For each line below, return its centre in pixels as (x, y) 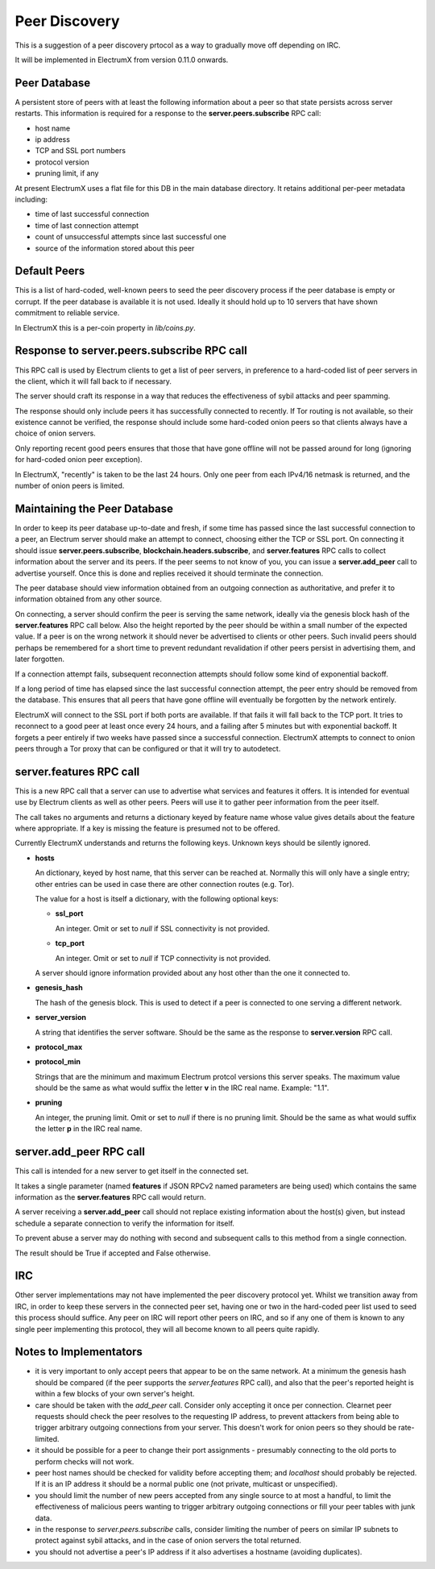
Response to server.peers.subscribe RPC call (131, 351)
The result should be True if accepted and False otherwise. (113, 1253)
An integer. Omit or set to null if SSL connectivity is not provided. (162, 928)
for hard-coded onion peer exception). (79, 460)
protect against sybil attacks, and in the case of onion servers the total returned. (168, 1541)
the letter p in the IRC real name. (89, 1129)
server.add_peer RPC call (80, 1152)
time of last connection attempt (87, 225)
